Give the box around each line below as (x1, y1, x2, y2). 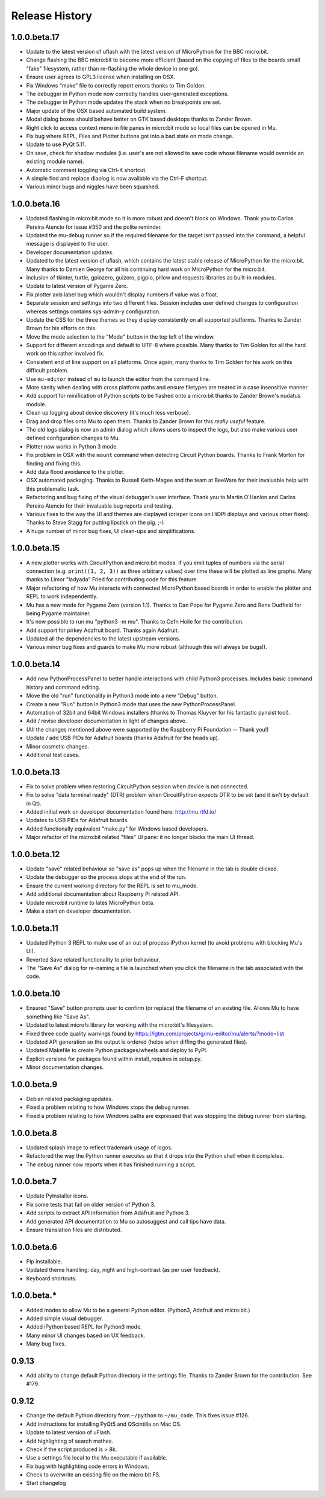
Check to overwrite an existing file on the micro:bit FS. (26, 1471, 161, 1478)
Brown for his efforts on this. (26, 325, 97, 332)
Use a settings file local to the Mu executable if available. (26, 1454, 168, 1461)
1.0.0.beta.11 (11, 923, 58, 933)
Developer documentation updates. (26, 248, 114, 256)
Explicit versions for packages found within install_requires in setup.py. (26, 1055, 202, 1062)
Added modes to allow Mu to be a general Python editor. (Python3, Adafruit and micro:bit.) (26, 1306, 250, 1313)
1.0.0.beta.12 (11, 849, 60, 860)
